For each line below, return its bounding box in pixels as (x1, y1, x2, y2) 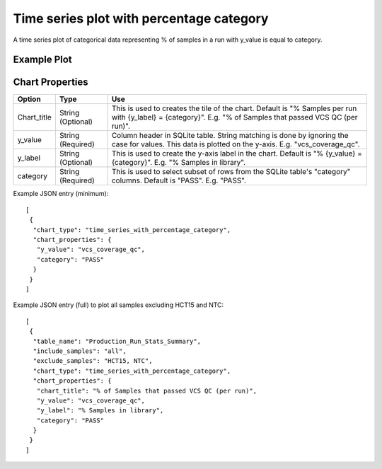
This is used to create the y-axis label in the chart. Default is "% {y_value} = (111, 149, 362, 158)
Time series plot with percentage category (13, 11, 269, 26)
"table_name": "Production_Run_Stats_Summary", (33, 337, 202, 345)
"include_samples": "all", (33, 347, 127, 355)
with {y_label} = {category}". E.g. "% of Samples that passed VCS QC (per (111, 112, 358, 122)
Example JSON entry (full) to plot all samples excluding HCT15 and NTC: (13, 301, 224, 309)
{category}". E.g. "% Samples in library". (111, 158, 246, 168)
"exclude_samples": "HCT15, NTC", (33, 357, 153, 365)
